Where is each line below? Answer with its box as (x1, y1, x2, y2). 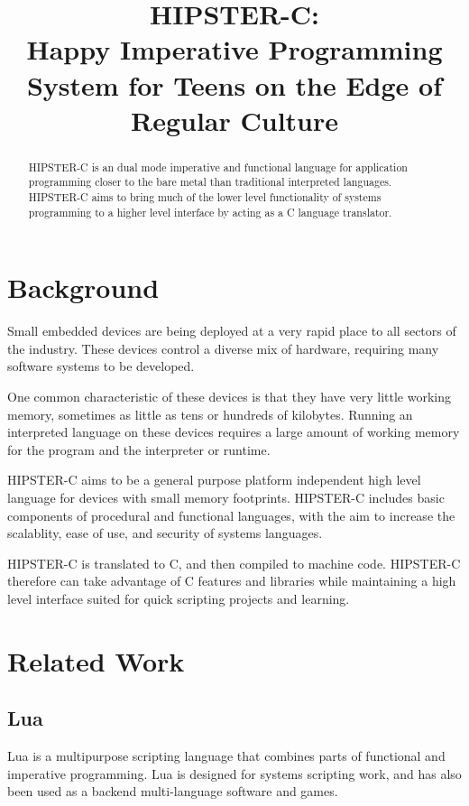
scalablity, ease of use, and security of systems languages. (7, 523, 323, 542)
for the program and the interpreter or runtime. (7, 440, 271, 459)
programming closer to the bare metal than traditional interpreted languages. (28, 174, 392, 190)
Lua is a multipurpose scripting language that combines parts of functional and (7, 746, 446, 765)
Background (7, 269, 160, 306)
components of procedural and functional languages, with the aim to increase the (7, 505, 455, 524)
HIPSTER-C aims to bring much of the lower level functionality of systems (28, 190, 382, 205)
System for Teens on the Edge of (26, 66, 443, 103)
